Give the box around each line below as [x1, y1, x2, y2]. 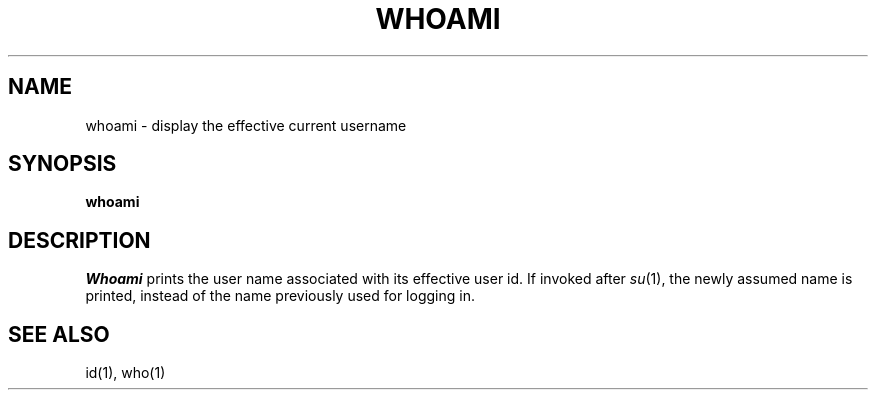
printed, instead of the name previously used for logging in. [85, 287, 475, 305]
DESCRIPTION [8, 227, 151, 253]
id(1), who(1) [85, 364, 166, 382]
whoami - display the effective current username [85, 116, 407, 134]
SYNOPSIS [8, 151, 117, 177]
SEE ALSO [8, 321, 110, 347]
